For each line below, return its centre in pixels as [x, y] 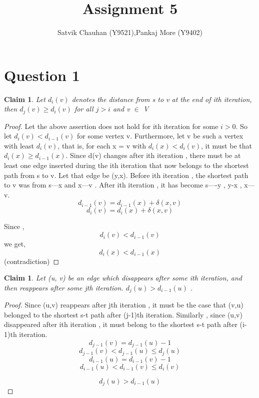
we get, [15, 244]
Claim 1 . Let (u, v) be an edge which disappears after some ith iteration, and [123, 278]
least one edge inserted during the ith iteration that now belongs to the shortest [126, 165]
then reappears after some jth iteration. [64, 287]
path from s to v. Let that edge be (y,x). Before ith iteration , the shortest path [126, 175]
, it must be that [226, 145]
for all [84, 109]
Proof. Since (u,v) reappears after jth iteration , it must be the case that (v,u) [124, 305]
